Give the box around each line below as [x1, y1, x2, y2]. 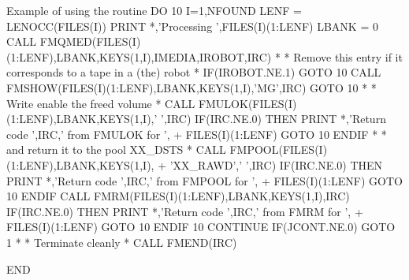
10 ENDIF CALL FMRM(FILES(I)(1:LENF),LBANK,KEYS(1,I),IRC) [6, 188, 350, 204]
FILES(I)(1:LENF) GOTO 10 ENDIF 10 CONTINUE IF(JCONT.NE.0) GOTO [6, 218, 396, 235]
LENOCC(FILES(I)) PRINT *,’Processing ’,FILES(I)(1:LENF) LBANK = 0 [6, 17, 378, 34]
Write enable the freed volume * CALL [6, 95, 195, 111]
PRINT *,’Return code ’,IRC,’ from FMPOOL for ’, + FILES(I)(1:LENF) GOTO [6, 172, 403, 189]
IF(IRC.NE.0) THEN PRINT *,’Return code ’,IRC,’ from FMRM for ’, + [6, 203, 363, 219]
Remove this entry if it [293, 48, 403, 65]
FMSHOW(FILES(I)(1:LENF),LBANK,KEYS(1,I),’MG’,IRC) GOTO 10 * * [6, 79, 377, 95]
